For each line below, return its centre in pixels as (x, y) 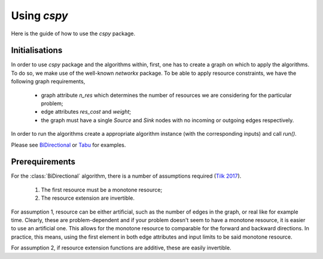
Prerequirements (43, 162)
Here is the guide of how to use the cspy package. (73, 33)
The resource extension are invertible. (88, 198)
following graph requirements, (48, 81)
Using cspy (39, 16)
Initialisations (37, 51)
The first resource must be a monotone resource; (102, 190)
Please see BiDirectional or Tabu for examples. (68, 145)
